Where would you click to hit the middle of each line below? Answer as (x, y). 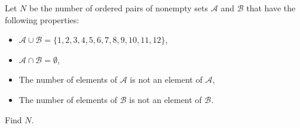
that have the (271, 8)
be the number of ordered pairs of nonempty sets (119, 8)
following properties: (42, 19)
